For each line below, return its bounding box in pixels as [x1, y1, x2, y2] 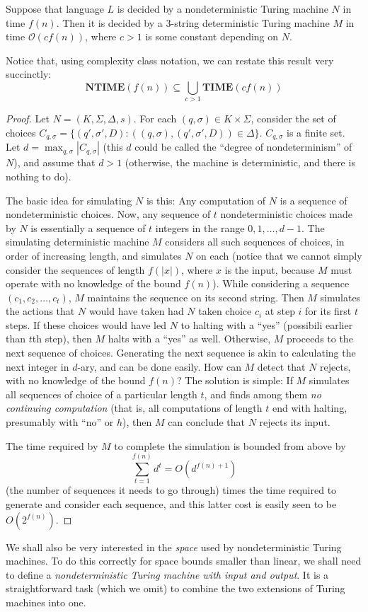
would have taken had [88, 304, 184, 318]
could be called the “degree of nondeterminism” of [134, 139, 352, 154]
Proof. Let [6, 111, 50, 126]
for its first [305, 304, 352, 318]
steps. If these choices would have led [6, 317, 166, 332]
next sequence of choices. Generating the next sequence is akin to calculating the [6, 345, 356, 360]
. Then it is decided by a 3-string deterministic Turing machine [56, 15, 330, 30]
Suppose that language [6, 1, 104, 16]
